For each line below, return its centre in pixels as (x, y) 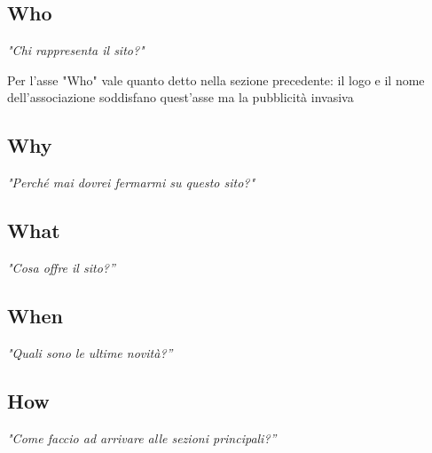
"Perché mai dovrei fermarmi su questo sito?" (131, 183)
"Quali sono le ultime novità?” (90, 352)
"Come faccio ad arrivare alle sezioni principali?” (142, 437)
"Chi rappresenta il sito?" (76, 50)
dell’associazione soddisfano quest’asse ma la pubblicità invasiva (181, 97)
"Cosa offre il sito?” (61, 267)
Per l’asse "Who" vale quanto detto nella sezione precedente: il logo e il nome (216, 79)
